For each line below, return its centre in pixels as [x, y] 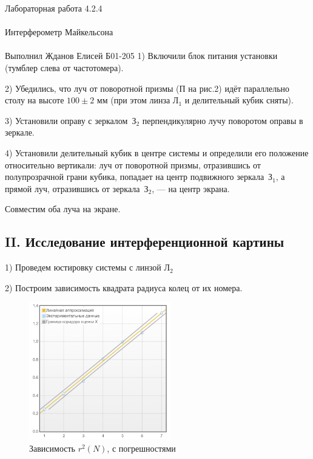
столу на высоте [35, 100]
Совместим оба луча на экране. [63, 209]
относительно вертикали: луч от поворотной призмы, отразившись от [133, 164]
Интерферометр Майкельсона [59, 32]
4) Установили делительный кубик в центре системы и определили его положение [157, 152]
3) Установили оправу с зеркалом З [71, 120]
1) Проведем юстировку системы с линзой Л [87, 267]
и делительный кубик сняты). [239, 100]
